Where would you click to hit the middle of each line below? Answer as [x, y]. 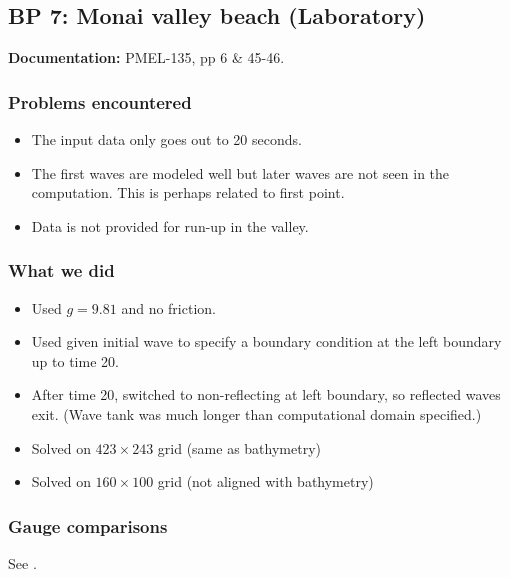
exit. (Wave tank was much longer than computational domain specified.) [256, 413]
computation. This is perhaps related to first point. [188, 192]
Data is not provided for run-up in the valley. [170, 225]
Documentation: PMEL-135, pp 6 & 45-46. [146, 57]
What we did [61, 270]
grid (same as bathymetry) [239, 447]
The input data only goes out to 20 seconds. [166, 139]
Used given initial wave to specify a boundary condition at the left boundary [266, 341]
